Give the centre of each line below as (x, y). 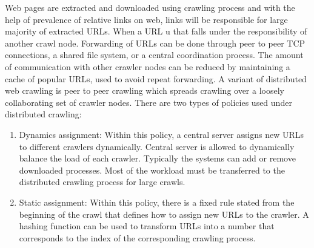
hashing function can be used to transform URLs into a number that (147, 226)
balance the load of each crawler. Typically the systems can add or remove (157, 158)
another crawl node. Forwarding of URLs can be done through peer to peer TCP (155, 43)
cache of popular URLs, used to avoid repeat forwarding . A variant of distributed (156, 78)
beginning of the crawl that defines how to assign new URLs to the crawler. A (164, 214)
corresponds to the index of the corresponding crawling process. (137, 237)
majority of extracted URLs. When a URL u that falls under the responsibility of (156, 31)
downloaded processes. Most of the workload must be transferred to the (152, 170)
